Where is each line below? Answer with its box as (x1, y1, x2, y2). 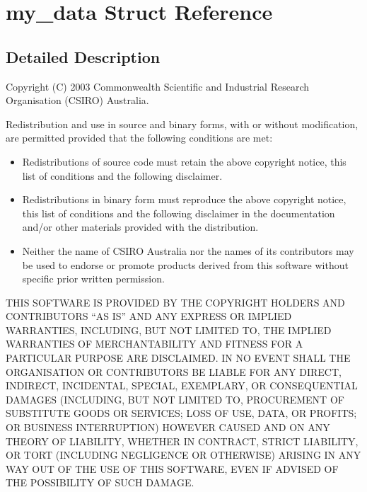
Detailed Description (6, 45, 161, 67)
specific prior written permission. (22, 271, 165, 286)
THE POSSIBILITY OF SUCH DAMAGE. (6, 475, 194, 490)
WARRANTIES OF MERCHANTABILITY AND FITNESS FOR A (6, 336, 303, 351)
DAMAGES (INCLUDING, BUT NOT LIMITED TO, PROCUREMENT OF (6, 391, 344, 406)
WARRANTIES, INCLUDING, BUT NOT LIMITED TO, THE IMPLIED (6, 322, 332, 337)
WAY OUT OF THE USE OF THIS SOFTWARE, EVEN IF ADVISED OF (6, 461, 339, 476)
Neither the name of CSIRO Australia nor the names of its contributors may (22, 243, 354, 258)
